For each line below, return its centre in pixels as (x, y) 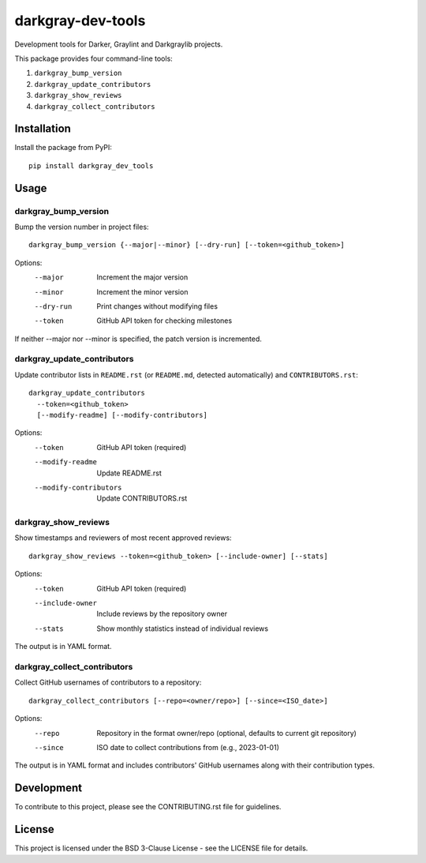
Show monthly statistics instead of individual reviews (182, 628)
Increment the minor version (142, 291)
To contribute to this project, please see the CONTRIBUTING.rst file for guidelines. (148, 807)
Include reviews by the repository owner (162, 614)
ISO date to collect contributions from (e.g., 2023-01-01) (188, 747)
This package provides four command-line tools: (93, 58)
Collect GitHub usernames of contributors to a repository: (108, 682)
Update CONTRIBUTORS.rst (142, 498)
